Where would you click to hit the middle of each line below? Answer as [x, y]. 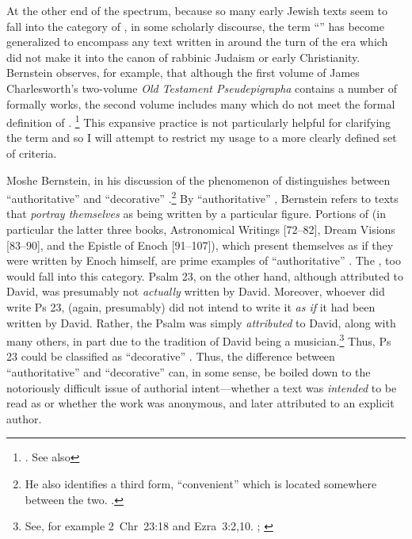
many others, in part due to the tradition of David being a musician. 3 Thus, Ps [199, 340]
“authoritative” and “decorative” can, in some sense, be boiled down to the [189, 372]
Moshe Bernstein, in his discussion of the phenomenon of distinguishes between [198, 180]
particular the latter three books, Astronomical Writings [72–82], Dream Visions [201, 229]
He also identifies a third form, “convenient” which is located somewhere [201, 484]
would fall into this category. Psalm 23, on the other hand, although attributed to [205, 275]
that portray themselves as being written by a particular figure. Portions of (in [196, 214]
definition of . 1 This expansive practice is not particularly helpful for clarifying [199, 121]
